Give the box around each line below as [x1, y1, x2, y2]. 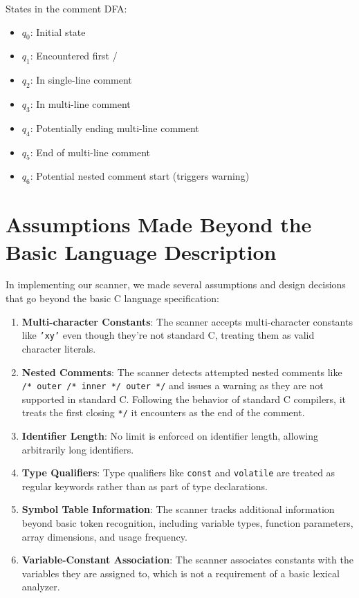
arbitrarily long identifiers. [21, 442, 134, 456]
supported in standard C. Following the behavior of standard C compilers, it [21, 391, 346, 406]
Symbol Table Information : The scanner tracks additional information [21, 502, 335, 516]
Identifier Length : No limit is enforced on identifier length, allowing [21, 429, 318, 443]
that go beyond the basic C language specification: [6, 291, 219, 306]
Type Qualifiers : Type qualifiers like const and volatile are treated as [21, 465, 335, 480]
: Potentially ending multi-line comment [30, 120, 199, 135]
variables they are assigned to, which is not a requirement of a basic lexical [21, 566, 340, 580]
